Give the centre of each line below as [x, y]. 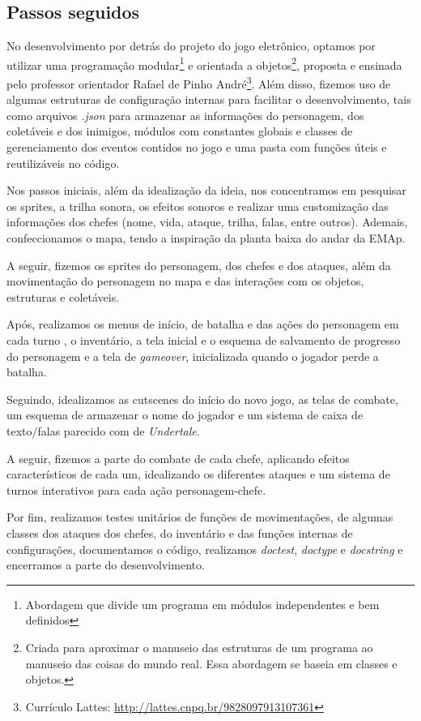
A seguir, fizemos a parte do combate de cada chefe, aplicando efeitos [178, 458]
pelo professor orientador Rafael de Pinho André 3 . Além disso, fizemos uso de [199, 82]
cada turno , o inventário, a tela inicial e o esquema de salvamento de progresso [204, 340]
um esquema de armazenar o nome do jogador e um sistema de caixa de [185, 415]
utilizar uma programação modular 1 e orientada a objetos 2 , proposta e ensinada [204, 63]
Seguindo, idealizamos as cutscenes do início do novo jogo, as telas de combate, [202, 399]
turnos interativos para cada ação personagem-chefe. [136, 489]
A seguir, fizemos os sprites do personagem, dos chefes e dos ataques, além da [199, 265]
